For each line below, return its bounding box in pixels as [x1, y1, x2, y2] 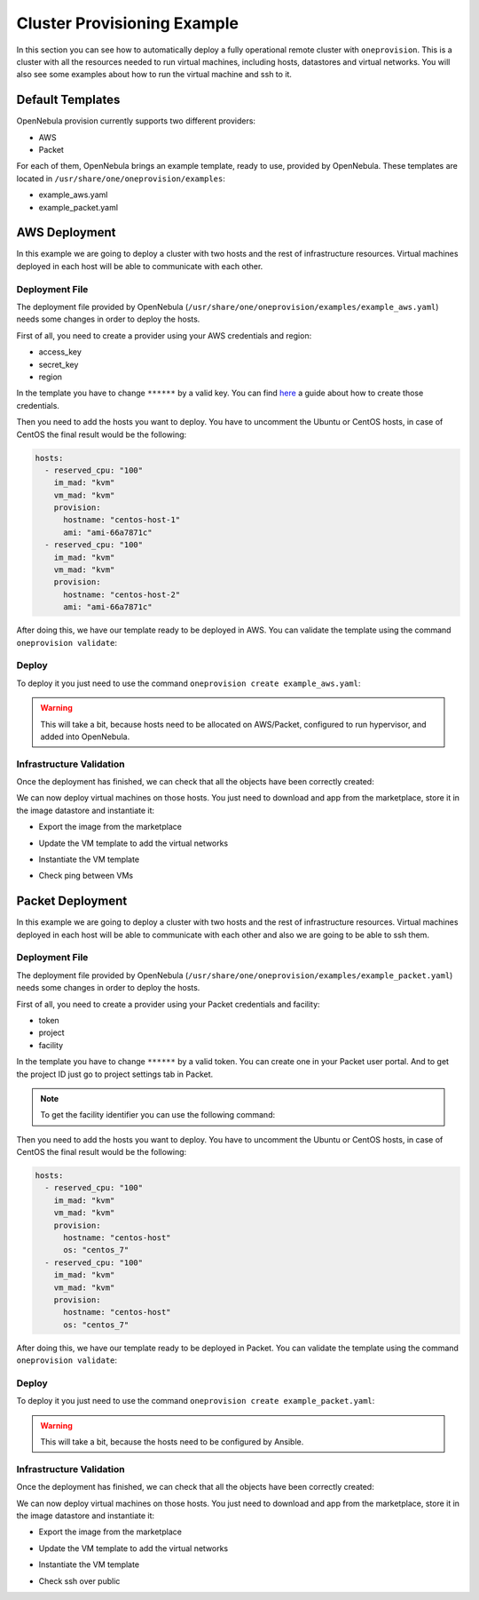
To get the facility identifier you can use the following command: [40, 1110, 275, 1120]
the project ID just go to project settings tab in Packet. [16, 1069, 214, 1079]
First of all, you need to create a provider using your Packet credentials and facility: [16, 999, 320, 1009]
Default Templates [16, 92, 121, 107]
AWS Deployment [16, 225, 116, 240]
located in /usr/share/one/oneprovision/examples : [16, 173, 225, 184]
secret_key [38, 359, 79, 370]
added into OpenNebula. [40, 731, 130, 742]
